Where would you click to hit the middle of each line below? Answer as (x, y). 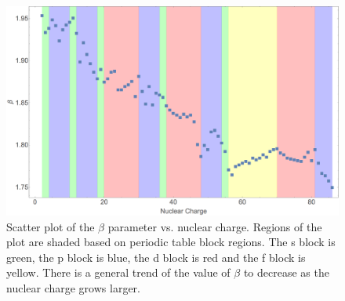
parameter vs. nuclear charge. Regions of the (215, 226)
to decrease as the (286, 272)
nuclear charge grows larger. (73, 288)
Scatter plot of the (51, 226)
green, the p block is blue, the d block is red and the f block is (156, 257)
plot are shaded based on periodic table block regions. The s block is (171, 242)
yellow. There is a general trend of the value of (118, 272)
